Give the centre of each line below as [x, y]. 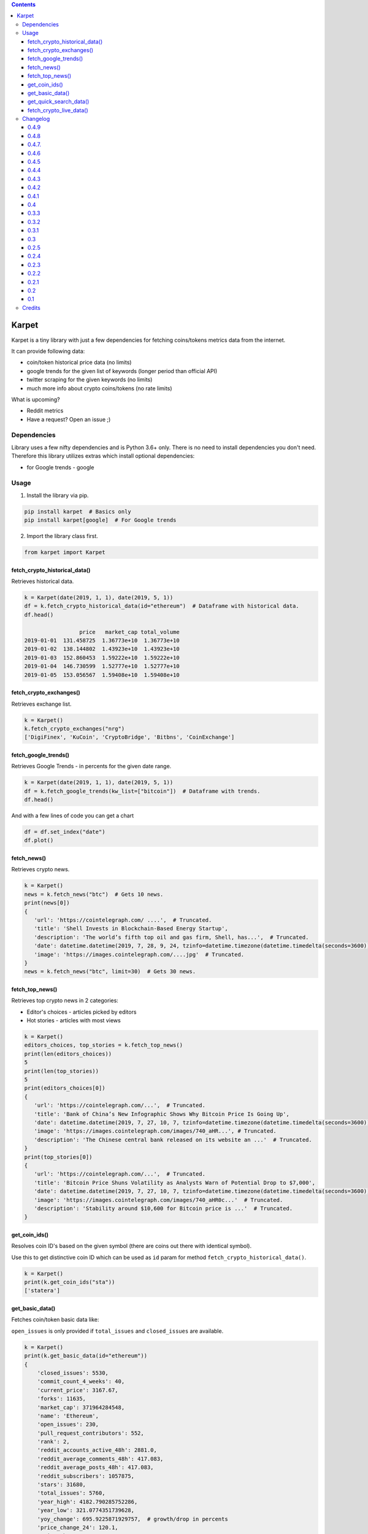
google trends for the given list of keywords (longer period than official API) [122, 371]
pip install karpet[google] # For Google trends [100, 520]
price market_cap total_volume [129, 632]
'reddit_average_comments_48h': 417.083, [100, 1459]
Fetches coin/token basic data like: [55, 1320]
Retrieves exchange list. [41, 704]
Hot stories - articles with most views [74, 1020]
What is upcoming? [36, 399]
